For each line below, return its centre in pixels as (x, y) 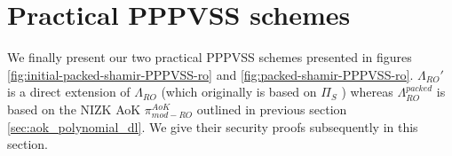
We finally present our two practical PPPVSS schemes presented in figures (210, 57)
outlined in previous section (272, 109)
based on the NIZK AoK (74, 109)
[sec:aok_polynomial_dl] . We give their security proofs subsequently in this (213, 126)
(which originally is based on (239, 92)
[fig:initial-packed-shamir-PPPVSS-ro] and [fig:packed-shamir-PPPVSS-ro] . (210, 74)
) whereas (367, 92)
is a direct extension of (69, 92)
